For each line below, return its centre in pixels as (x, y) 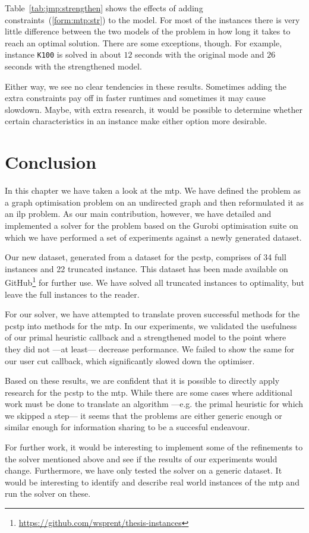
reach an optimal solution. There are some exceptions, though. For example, (144, 42)
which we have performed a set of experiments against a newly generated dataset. (153, 237)
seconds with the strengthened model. (73, 66)
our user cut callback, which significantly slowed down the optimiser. (130, 360)
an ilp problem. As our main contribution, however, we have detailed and (138, 214)
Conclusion (51, 162)
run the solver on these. (48, 493)
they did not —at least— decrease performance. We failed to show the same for (150, 348)
